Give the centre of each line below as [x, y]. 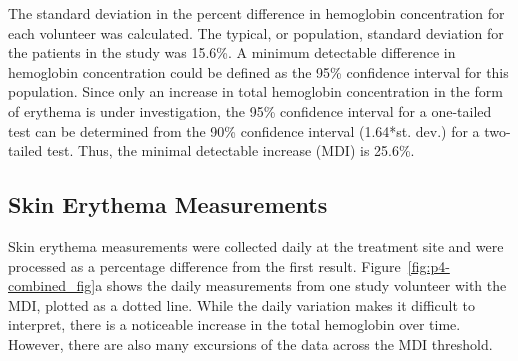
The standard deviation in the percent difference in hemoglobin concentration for [256, 13]
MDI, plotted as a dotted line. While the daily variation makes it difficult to [242, 304]
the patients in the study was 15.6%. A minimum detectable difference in [232, 52]
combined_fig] [52, 285]
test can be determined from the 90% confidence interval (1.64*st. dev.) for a [244, 130]
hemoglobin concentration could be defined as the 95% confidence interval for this [258, 71]
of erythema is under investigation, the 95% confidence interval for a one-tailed [250, 110]
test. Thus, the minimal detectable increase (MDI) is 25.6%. [230, 150]
